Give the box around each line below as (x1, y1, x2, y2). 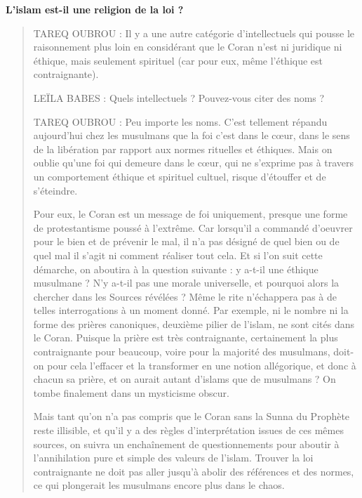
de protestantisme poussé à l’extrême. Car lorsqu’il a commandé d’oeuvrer (33, 220, 353, 235)
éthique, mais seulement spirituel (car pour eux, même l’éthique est (33, 53, 323, 67)
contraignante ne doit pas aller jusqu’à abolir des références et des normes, (33, 464, 354, 478)
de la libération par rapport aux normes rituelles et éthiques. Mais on (33, 141, 333, 156)
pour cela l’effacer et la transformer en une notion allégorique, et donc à (47, 358, 356, 372)
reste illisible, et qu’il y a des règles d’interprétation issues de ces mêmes (33, 423, 344, 438)
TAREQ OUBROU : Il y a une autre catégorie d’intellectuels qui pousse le (33, 25, 355, 40)
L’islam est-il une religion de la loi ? (6, 2, 184, 16)
